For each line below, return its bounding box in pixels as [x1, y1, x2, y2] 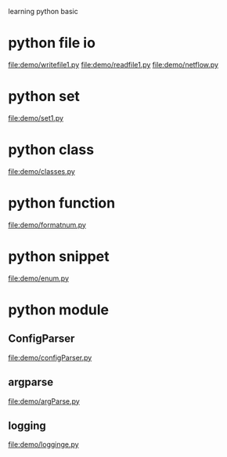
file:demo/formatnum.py [8, 219, 86, 230]
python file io [8, 34, 96, 52]
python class [8, 141, 95, 159]
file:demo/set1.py [8, 113, 64, 122]
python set [8, 88, 81, 105]
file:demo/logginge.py [8, 440, 80, 449]
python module [8, 301, 110, 318]
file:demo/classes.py [8, 166, 76, 176]
